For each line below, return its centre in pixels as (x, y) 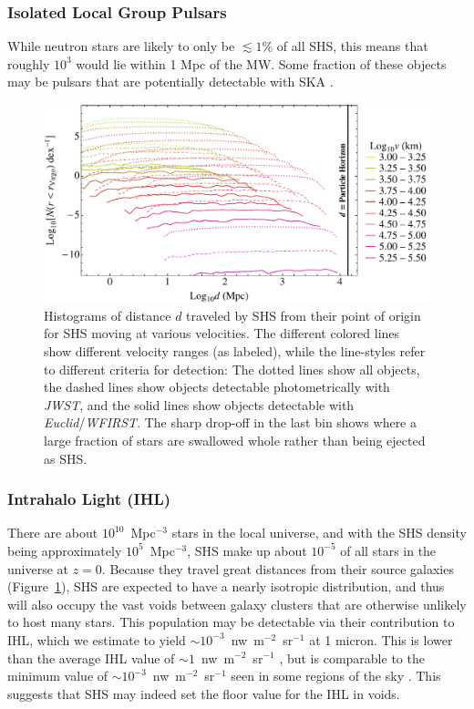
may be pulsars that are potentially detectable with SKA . (170, 82)
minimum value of (58, 676)
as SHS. (66, 458)
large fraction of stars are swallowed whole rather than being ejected (235, 440)
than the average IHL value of (91, 658)
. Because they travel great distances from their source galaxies (278, 568)
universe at (38, 568)
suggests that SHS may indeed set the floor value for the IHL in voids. (204, 693)
